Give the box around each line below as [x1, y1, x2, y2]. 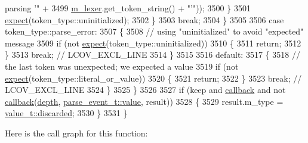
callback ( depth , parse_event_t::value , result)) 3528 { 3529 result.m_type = [5, 95, 284, 107]
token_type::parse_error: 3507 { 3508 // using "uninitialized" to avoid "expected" [5, 25, 304, 38]
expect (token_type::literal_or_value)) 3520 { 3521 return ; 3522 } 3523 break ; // [5, 71, 302, 84]
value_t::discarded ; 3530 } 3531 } [5, 107, 128, 119]
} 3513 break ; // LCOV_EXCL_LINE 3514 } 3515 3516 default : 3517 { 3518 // [5, 48, 300, 61]
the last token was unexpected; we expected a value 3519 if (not [5, 60, 239, 72]
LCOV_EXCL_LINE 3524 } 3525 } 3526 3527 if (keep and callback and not [5, 83, 286, 96]
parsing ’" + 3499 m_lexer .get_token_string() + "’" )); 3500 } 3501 [5, 2, 251, 14]
